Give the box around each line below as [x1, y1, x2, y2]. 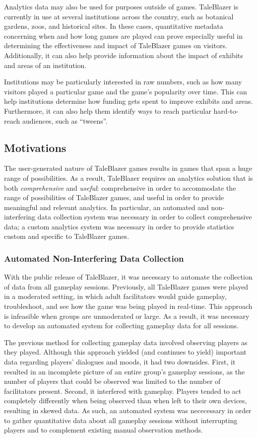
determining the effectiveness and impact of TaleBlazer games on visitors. [4, 40, 227, 51]
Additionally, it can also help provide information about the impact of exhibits [4, 50, 243, 60]
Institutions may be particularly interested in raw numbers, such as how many [4, 76, 242, 87]
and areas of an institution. [4, 60, 87, 70]
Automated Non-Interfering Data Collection [4, 252, 184, 264]
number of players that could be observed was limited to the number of [4, 376, 221, 386]
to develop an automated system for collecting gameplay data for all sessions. [4, 320, 239, 331]
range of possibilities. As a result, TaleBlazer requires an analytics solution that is [4, 172, 253, 183]
